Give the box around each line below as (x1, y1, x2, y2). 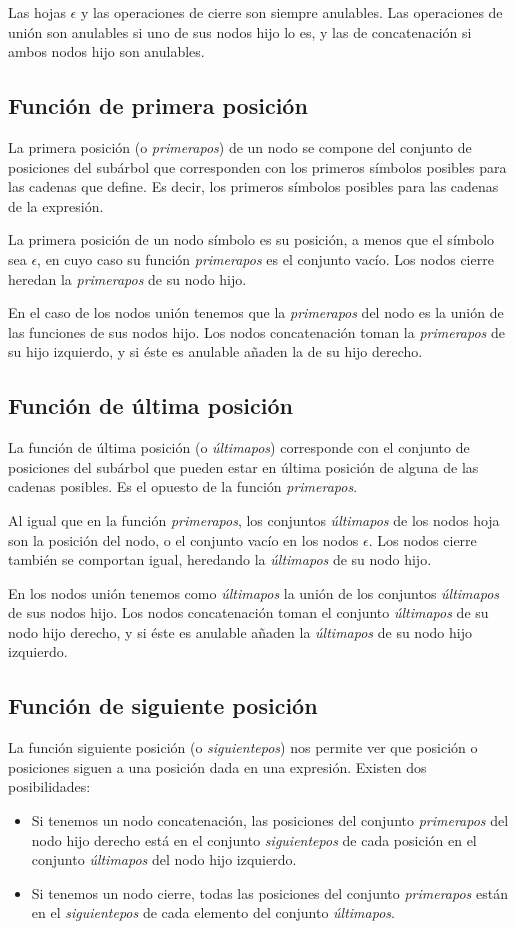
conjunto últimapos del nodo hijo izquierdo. (31, 849, 297, 870)
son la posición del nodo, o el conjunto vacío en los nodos (8, 529, 359, 550)
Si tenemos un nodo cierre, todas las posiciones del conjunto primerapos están (31, 882, 508, 903)
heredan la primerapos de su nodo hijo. (8, 268, 247, 289)
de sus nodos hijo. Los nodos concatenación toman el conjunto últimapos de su (8, 602, 489, 623)
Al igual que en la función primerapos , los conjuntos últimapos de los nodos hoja (8, 509, 500, 530)
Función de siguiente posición (8, 690, 318, 721)
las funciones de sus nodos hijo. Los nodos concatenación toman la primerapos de (8, 321, 505, 342)
